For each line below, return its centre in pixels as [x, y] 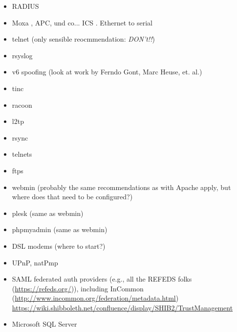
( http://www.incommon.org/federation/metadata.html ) [95, 298]
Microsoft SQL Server [44, 324]
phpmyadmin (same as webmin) [60, 229]
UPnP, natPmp [35, 262]
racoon [22, 105]
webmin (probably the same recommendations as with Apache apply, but [121, 187]
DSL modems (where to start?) [59, 246]
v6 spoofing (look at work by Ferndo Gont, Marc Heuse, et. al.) [107, 72]
